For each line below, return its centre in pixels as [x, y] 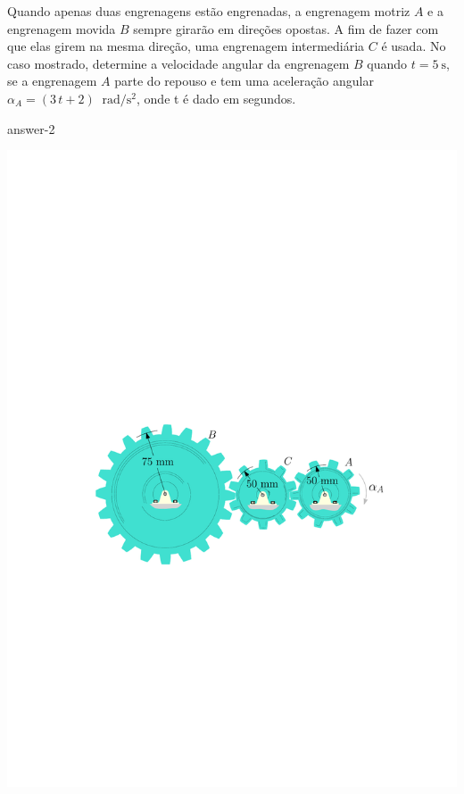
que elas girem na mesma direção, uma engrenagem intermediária [186, 46]
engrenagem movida [62, 28]
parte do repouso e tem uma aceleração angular [244, 81]
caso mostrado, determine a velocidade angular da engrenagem [178, 63]
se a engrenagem [52, 81]
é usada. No [414, 46]
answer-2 [31, 128]
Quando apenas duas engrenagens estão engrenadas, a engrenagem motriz [209, 11]
